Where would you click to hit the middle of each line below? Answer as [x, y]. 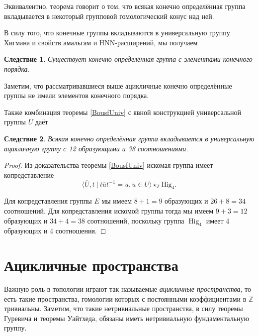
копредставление [29, 174]
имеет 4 [218, 220]
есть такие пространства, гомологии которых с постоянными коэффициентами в [125, 298]
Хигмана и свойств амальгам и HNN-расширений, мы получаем [101, 42]
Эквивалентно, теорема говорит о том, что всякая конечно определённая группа [125, 6]
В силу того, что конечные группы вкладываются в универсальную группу [117, 33]
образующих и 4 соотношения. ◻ [55, 231]
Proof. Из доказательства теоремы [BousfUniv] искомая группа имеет [109, 165]
